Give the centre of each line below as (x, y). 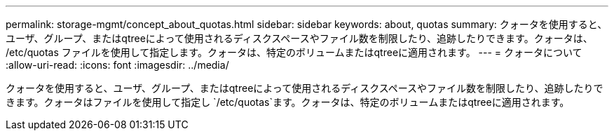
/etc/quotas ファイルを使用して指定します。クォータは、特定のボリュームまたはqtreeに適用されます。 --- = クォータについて (294, 52)
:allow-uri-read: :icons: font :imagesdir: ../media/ (117, 65)
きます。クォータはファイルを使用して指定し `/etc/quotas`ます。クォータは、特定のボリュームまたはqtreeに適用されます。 (288, 102)
